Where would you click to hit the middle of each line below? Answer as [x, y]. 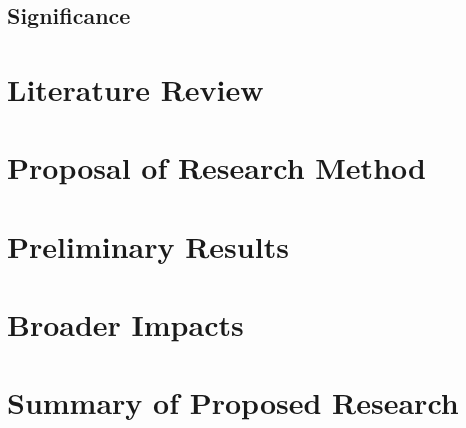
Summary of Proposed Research [233, 402]
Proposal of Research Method [216, 167]
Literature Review [135, 88]
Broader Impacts [125, 324]
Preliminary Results [148, 245]
